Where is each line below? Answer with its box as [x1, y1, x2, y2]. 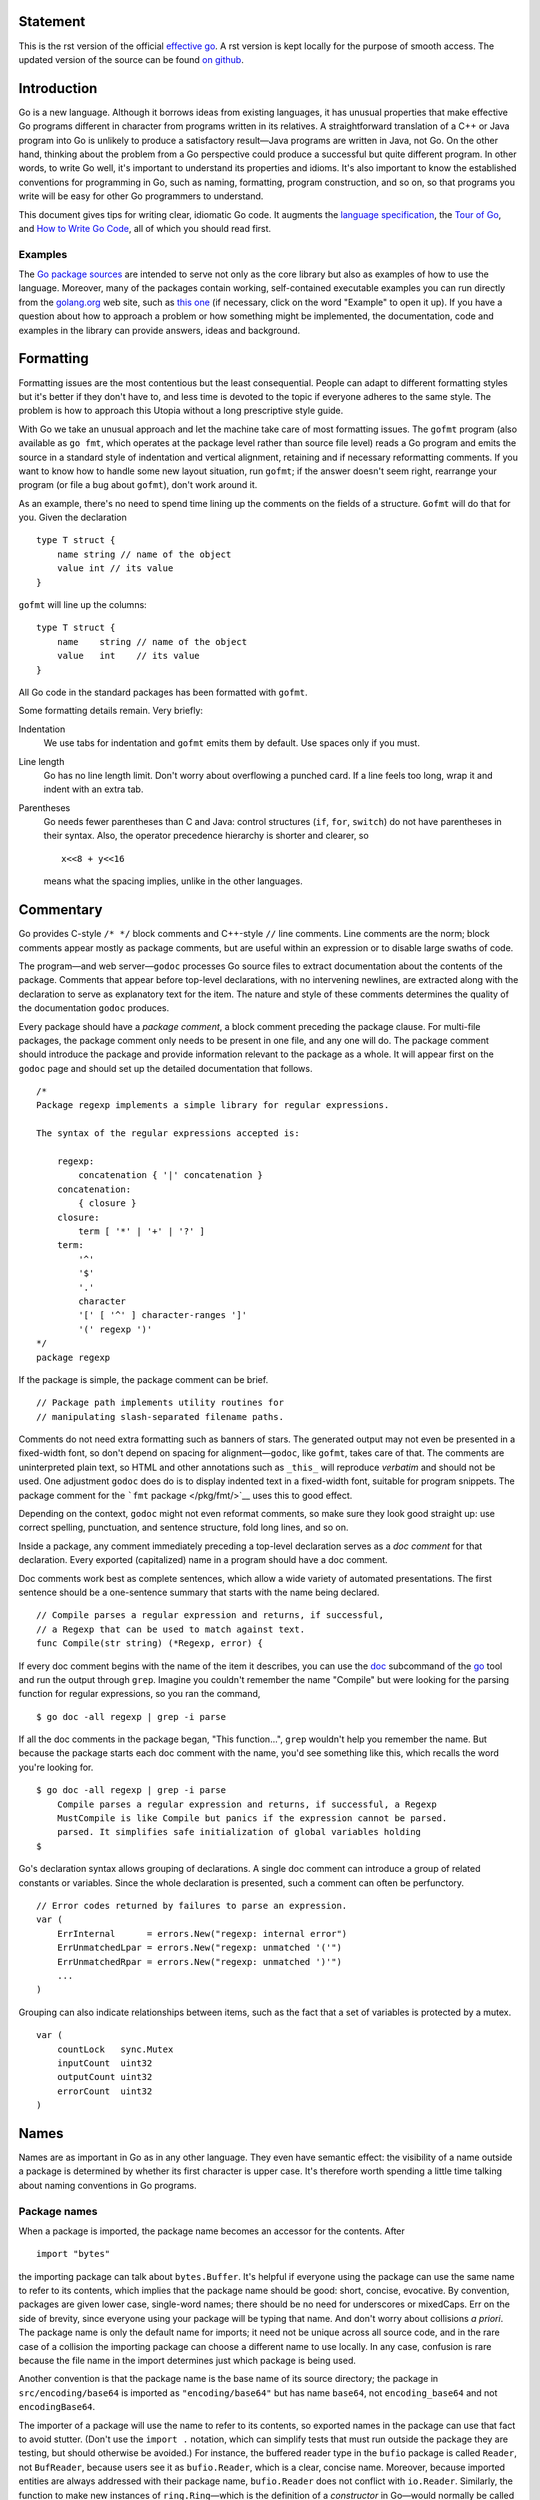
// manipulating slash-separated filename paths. [36, 1411, 285, 1422]
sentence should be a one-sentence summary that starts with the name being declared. [18, 1586, 380, 1598]
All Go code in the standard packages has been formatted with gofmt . [18, 686, 309, 698]
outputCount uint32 [56, 2071, 153, 2083]
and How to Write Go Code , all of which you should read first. [18, 222, 272, 234]
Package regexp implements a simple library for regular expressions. [36, 1100, 390, 1111]
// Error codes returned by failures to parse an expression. [36, 1900, 348, 1911]
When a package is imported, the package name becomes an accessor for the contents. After [18, 2225, 405, 2237]
